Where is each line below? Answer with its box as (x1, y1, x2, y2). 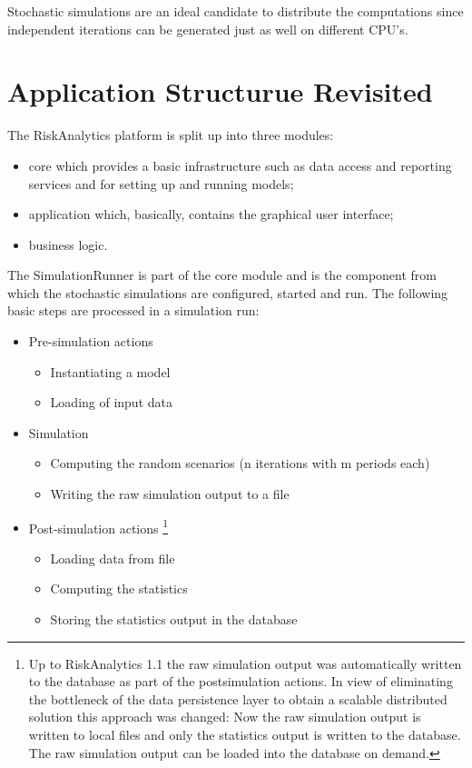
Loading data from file (50, 548, 175, 567)
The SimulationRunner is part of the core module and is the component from (7, 265, 438, 284)
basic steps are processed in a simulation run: (7, 301, 260, 320)
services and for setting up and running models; (28, 174, 294, 193)
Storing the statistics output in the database (50, 610, 298, 629)
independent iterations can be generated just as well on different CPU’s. (7, 19, 408, 38)
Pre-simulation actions (28, 332, 153, 351)
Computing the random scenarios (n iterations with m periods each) (50, 454, 430, 473)
